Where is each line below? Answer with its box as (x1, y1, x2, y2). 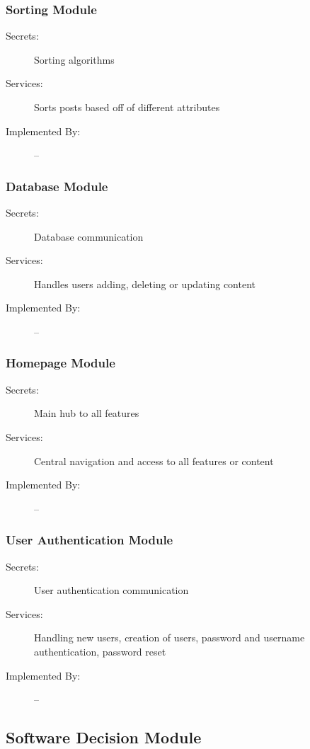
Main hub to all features (34, 406, 139, 421)
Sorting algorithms (34, 52, 115, 67)
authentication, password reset (34, 644, 166, 658)
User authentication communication (34, 583, 189, 598)
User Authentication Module (6, 531, 173, 549)
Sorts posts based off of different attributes (34, 100, 220, 114)
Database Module (6, 177, 108, 195)
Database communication (34, 229, 144, 244)
